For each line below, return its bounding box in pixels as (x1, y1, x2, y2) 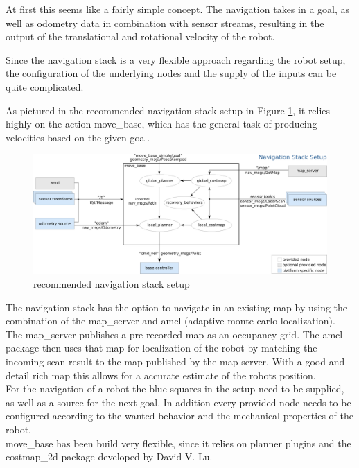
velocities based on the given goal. (6, 130, 150, 144)
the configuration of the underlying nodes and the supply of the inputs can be (6, 66, 337, 80)
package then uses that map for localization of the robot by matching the (6, 340, 317, 355)
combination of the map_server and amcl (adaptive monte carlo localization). (6, 313, 335, 328)
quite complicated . (6, 79, 84, 94)
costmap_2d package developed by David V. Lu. (6, 449, 213, 464)
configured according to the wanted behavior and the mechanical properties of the (6, 408, 353, 423)
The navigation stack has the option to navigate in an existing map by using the (6, 300, 348, 314)
